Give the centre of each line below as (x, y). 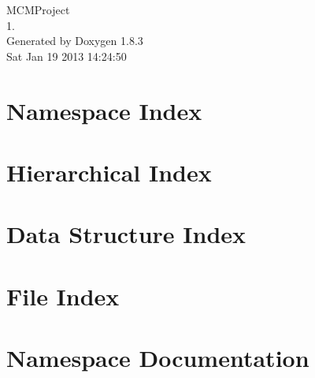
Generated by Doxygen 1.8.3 (75, 41)
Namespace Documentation (158, 358)
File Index (63, 296)
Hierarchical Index (109, 172)
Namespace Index (104, 110)
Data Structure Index (126, 234)
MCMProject (38, 9)
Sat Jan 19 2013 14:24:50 (67, 56)
